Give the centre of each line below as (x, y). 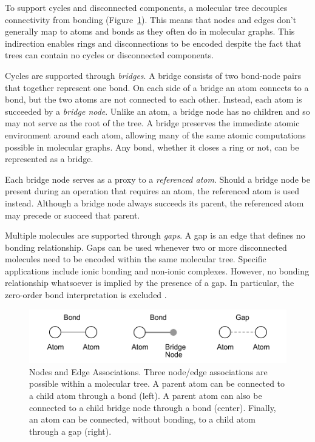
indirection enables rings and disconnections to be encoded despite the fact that (153, 43)
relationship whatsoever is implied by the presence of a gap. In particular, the (150, 283)
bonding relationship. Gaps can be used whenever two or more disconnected (146, 247)
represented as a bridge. (49, 159)
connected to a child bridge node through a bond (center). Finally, (153, 407)
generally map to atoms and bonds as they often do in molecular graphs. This (150, 31)
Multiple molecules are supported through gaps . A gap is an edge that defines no (155, 235)
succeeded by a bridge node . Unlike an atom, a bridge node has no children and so (157, 111)
